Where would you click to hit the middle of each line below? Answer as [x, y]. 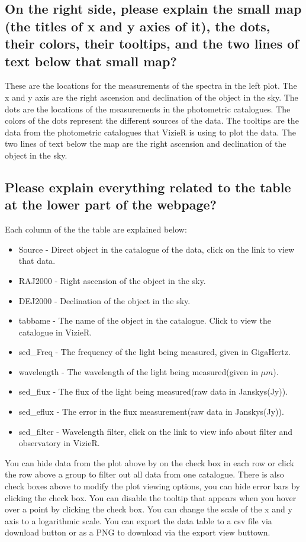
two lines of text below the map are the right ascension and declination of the [146, 143]
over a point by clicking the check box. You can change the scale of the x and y [149, 509]
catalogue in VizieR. [55, 332]
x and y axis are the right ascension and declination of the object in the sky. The [152, 97]
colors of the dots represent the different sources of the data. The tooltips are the [152, 120]
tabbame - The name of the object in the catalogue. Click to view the [145, 320]
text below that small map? [91, 61]
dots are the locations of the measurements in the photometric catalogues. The [148, 109]
